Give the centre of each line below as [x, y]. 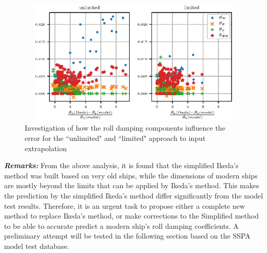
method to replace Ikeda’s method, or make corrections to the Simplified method [131, 216]
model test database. [37, 246]
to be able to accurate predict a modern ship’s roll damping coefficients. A [121, 225]
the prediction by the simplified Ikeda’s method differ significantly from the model [134, 195]
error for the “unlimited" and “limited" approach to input [115, 138]
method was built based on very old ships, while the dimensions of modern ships [131, 175]
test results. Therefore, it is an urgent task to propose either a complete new [125, 205]
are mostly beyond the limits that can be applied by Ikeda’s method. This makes [132, 185]
